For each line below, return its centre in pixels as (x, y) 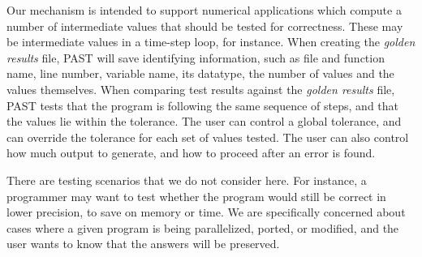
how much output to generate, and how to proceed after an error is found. (191, 153)
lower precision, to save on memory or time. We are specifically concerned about (206, 212)
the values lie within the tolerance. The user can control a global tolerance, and (204, 121)
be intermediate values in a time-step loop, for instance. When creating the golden (211, 42)
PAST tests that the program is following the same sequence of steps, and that (202, 105)
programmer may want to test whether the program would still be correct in (196, 196)
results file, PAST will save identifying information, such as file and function (196, 57)
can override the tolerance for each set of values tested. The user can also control (208, 137)
